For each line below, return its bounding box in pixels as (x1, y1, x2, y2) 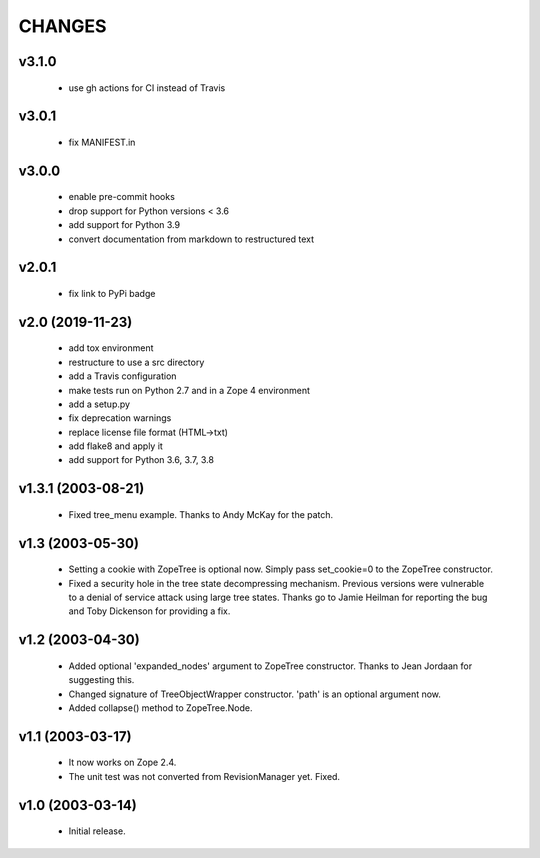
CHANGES (18, 15, 107, 37)
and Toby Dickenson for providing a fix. (68, 605, 231, 617)
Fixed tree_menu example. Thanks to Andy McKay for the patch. (68, 508, 334, 520)
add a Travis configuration (68, 370, 177, 382)
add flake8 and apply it (68, 440, 164, 452)
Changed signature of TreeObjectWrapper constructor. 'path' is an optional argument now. (68, 688, 442, 700)
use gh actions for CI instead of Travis (68, 81, 226, 94)
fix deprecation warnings (68, 412, 172, 424)
